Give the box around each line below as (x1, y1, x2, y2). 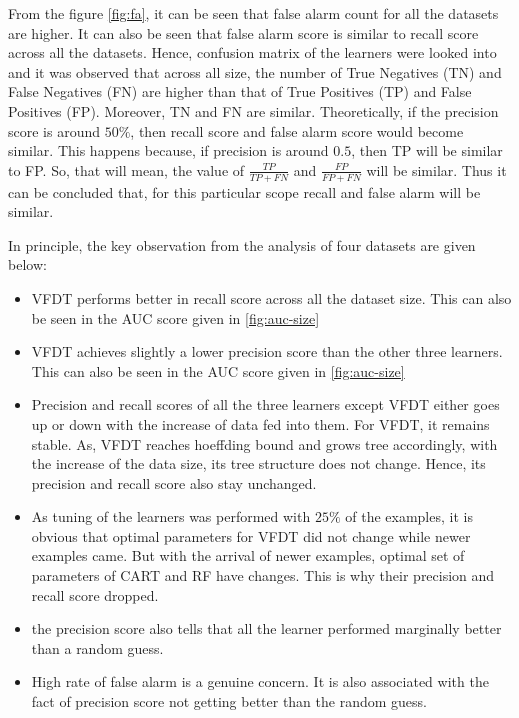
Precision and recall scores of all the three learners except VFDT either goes (31, 394, 500, 415)
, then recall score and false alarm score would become (130, 120, 464, 141)
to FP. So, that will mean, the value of (8, 159, 245, 180)
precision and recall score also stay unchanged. (31, 472, 317, 493)
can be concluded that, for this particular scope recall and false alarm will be (8, 181, 481, 202)
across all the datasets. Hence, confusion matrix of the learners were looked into (8, 42, 497, 63)
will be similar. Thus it (366, 159, 507, 180)
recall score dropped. (31, 584, 159, 605)
